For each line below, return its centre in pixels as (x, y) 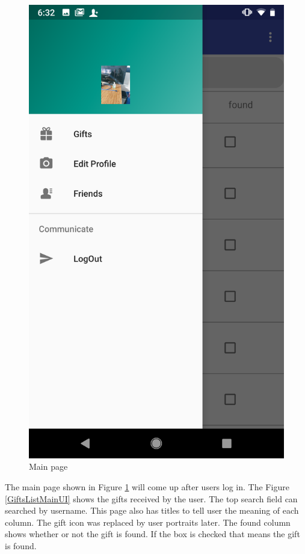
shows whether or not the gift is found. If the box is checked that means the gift (152, 534)
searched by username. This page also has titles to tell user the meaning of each (152, 510)
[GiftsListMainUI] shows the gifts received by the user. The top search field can (151, 498)
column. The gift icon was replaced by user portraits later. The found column (148, 522)
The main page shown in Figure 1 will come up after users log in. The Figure (147, 486)
